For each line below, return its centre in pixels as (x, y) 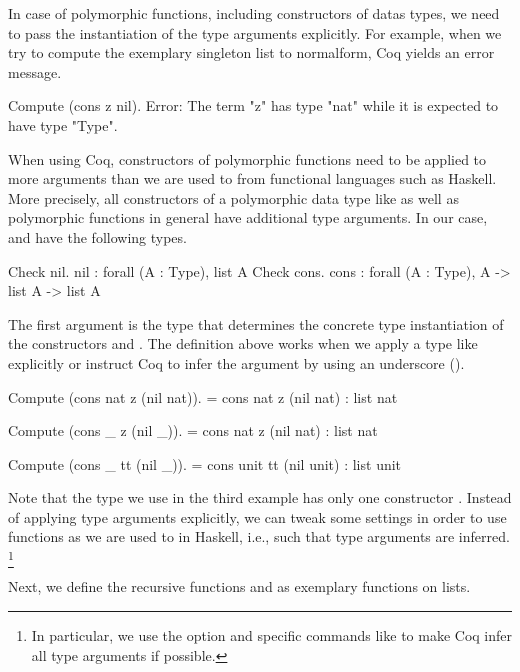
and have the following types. (97, 236)
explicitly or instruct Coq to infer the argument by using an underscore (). (236, 362)
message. (35, 71)
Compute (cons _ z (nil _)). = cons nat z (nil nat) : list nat (193, 430)
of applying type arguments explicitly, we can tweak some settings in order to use (257, 516)
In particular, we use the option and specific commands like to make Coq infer (272, 634)
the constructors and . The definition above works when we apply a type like (243, 343)
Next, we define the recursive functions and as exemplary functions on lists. (239, 586)
